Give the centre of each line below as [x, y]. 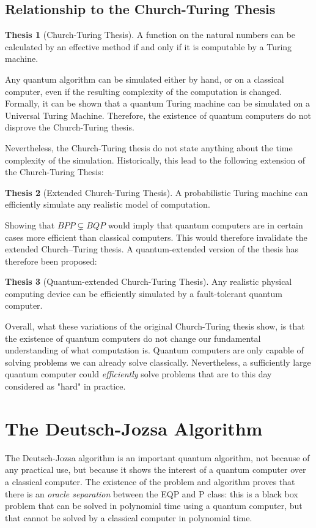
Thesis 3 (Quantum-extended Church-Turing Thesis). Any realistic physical [149, 281]
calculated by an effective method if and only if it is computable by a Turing [149, 46]
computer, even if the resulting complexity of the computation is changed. [143, 91]
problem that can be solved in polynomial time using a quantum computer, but [154, 506]
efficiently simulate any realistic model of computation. [108, 204]
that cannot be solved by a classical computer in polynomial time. [129, 517]
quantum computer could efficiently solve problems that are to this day [138, 374]
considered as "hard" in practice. [65, 386]
